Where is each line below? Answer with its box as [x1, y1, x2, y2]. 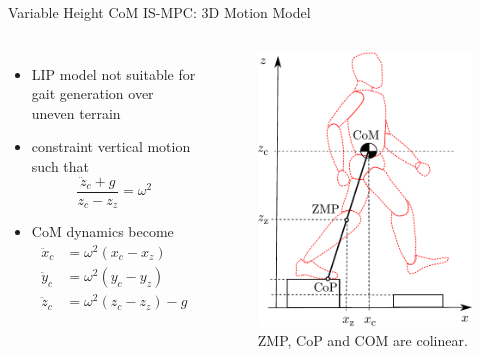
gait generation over [31, 83, 154, 104]
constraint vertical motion [31, 136, 191, 157]
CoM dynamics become [31, 221, 174, 242]
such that [31, 155, 90, 176]
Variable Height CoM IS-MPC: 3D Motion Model [8, 2, 311, 22]
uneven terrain [31, 102, 121, 123]
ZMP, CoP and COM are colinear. [257, 330, 468, 351]
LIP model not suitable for [31, 63, 196, 84]
